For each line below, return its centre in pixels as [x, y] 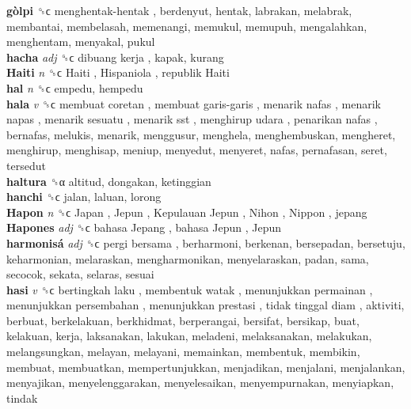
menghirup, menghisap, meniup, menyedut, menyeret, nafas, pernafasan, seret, [197, 150]
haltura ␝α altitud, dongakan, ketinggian [109, 181]
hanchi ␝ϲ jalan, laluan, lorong [84, 197]
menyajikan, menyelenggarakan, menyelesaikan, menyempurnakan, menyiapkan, [200, 382]
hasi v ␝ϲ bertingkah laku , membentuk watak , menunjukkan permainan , [190, 289]
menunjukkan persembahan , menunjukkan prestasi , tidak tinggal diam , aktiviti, [205, 305]
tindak [22, 398]
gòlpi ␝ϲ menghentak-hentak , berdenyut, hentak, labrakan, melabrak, [179, 10]
